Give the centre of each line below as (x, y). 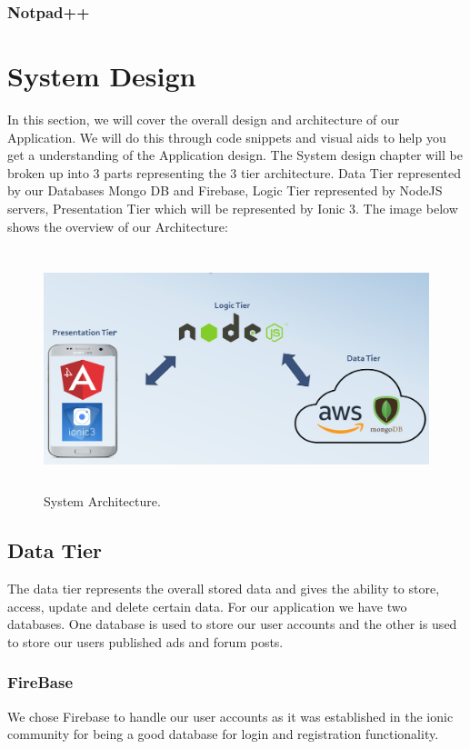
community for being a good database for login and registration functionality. (223, 734)
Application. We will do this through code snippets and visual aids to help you (227, 137)
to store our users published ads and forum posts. (145, 641)
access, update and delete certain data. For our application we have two (207, 606)
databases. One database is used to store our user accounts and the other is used (232, 624)
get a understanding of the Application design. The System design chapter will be (235, 155)
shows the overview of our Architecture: (118, 226)
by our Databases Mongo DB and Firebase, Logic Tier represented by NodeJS (225, 190)
